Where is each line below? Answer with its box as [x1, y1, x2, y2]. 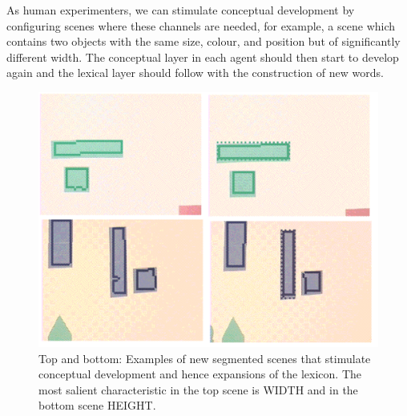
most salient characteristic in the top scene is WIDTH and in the [38, 381, 358, 398]
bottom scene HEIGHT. [38, 397, 156, 414]
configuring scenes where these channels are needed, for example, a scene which [6, 17, 396, 34]
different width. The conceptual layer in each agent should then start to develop [6, 48, 399, 65]
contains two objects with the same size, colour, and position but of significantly [6, 33, 401, 50]
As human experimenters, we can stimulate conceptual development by [6, 2, 355, 18]
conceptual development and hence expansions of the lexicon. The [38, 366, 362, 382]
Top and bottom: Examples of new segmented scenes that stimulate [38, 349, 371, 366]
